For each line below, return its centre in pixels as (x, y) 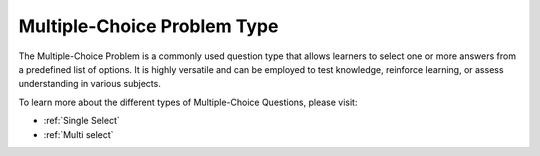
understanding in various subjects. (90, 84)
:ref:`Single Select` (81, 121)
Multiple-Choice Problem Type (148, 26)
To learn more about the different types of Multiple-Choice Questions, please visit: (188, 102)
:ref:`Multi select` (78, 134)
